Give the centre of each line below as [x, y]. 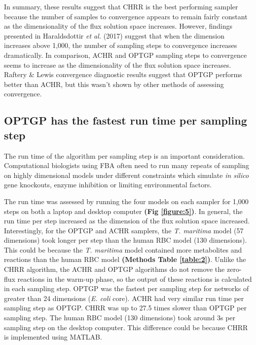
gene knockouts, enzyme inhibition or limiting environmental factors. [108, 185]
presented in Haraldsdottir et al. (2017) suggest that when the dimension [114, 35]
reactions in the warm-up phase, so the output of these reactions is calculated [135, 279]
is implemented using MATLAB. [53, 337]
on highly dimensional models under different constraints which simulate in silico [127, 175]
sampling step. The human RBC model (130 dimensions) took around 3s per [120, 318]
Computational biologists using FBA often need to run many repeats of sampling [127, 165]
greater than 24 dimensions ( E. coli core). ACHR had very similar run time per [124, 298]
